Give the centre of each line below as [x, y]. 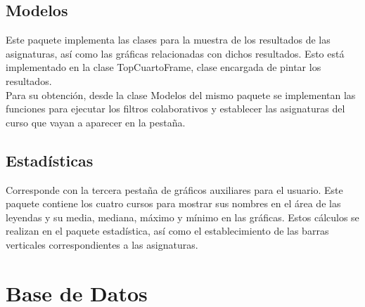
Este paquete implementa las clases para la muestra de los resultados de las [168, 40]
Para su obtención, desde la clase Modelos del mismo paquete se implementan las [181, 94]
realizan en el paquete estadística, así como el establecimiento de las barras [167, 231]
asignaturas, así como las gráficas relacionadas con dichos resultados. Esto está [175, 53]
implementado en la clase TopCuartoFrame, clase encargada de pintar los [164, 67]
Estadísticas [50, 160]
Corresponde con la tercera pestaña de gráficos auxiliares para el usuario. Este [174, 189]
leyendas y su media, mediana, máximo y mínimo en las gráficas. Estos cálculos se [182, 217]
